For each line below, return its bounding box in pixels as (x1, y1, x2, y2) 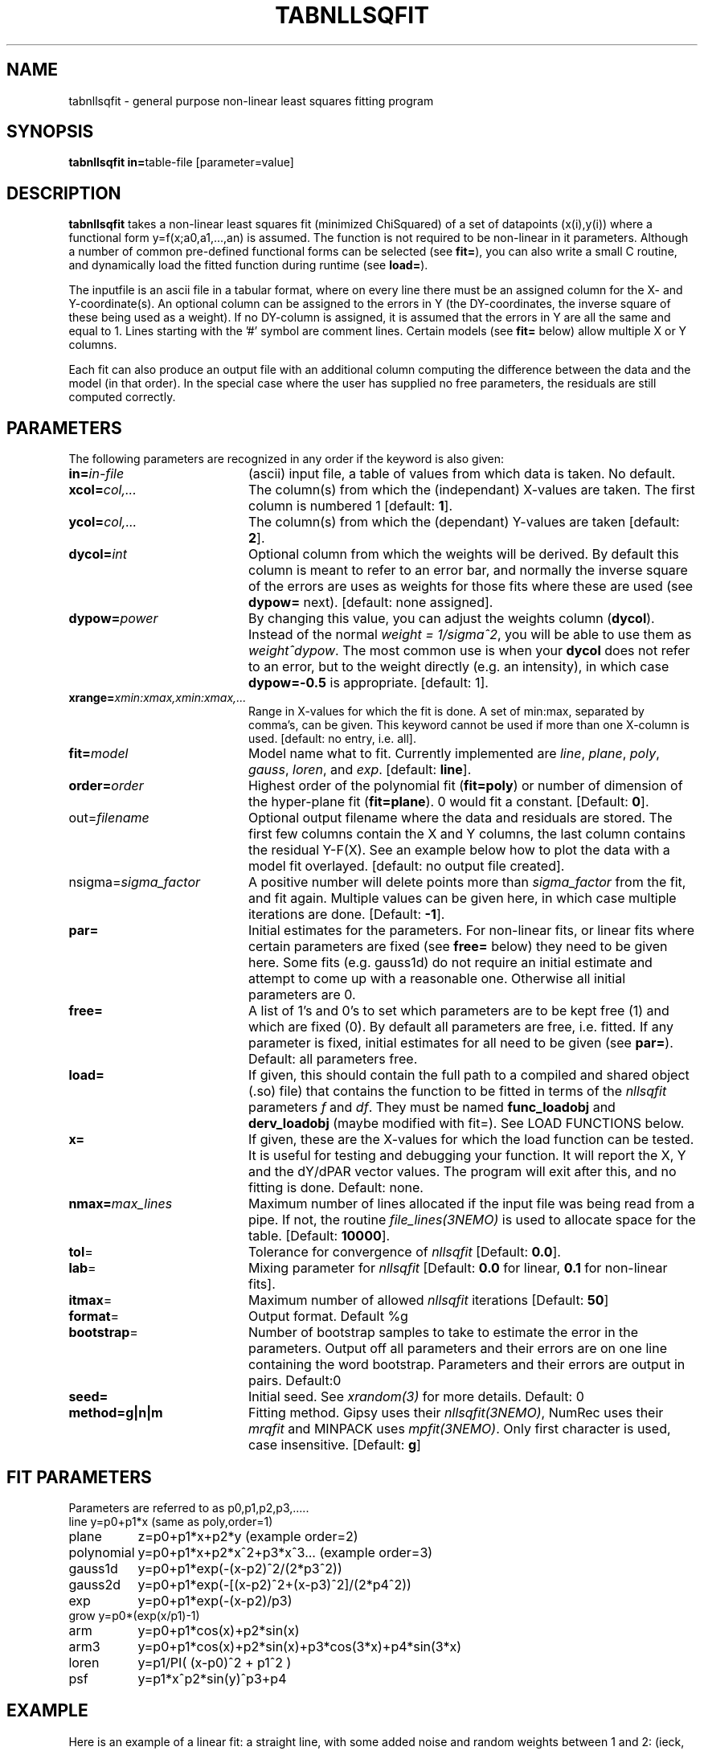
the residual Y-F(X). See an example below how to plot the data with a (248, 842, 670, 859)
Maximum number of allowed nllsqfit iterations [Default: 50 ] (248, 1292, 609, 1309)
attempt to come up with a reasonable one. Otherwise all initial (248, 970, 626, 987)
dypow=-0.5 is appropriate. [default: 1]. (248, 675, 489, 691)
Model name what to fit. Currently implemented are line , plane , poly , (248, 745, 660, 762)
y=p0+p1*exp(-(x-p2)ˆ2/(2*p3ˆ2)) (137, 1560, 342, 1577)
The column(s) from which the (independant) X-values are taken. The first (248, 482, 695, 498)
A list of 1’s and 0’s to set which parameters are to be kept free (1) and (248, 1003, 669, 1019)
